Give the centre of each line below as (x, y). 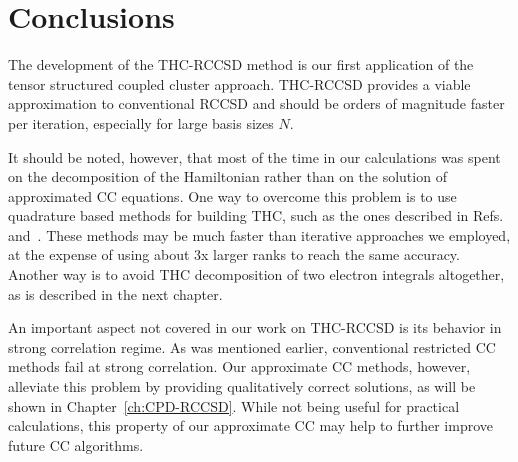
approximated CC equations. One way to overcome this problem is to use (232, 195)
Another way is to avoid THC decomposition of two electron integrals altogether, (256, 274)
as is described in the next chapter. (115, 293)
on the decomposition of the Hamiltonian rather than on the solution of (227, 176)
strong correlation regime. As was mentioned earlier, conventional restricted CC (252, 346)
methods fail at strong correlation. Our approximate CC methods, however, (239, 366)
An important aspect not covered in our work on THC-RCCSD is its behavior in (255, 327)
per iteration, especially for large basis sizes (141, 122)
